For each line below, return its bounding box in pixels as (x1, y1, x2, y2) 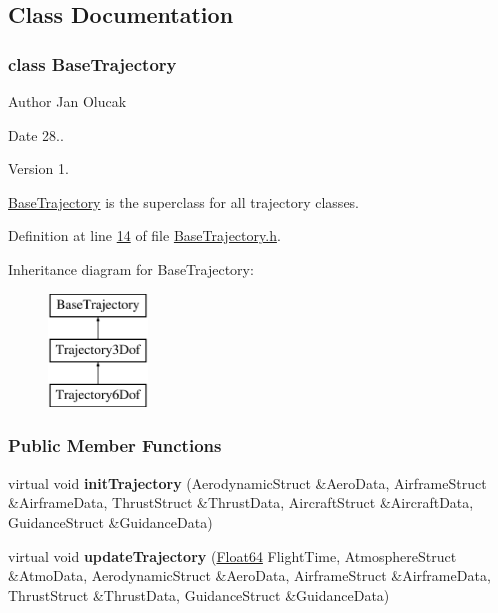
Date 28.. (8, 124, 64, 145)
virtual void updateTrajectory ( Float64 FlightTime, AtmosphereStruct (8, 545, 457, 566)
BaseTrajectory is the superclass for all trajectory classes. (8, 191, 360, 212)
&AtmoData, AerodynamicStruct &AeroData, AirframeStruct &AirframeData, (8, 565, 491, 586)
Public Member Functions (8, 433, 222, 458)
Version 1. (8, 158, 69, 179)
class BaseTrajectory (8, 51, 177, 76)
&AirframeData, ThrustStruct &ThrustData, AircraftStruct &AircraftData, (8, 492, 474, 513)
